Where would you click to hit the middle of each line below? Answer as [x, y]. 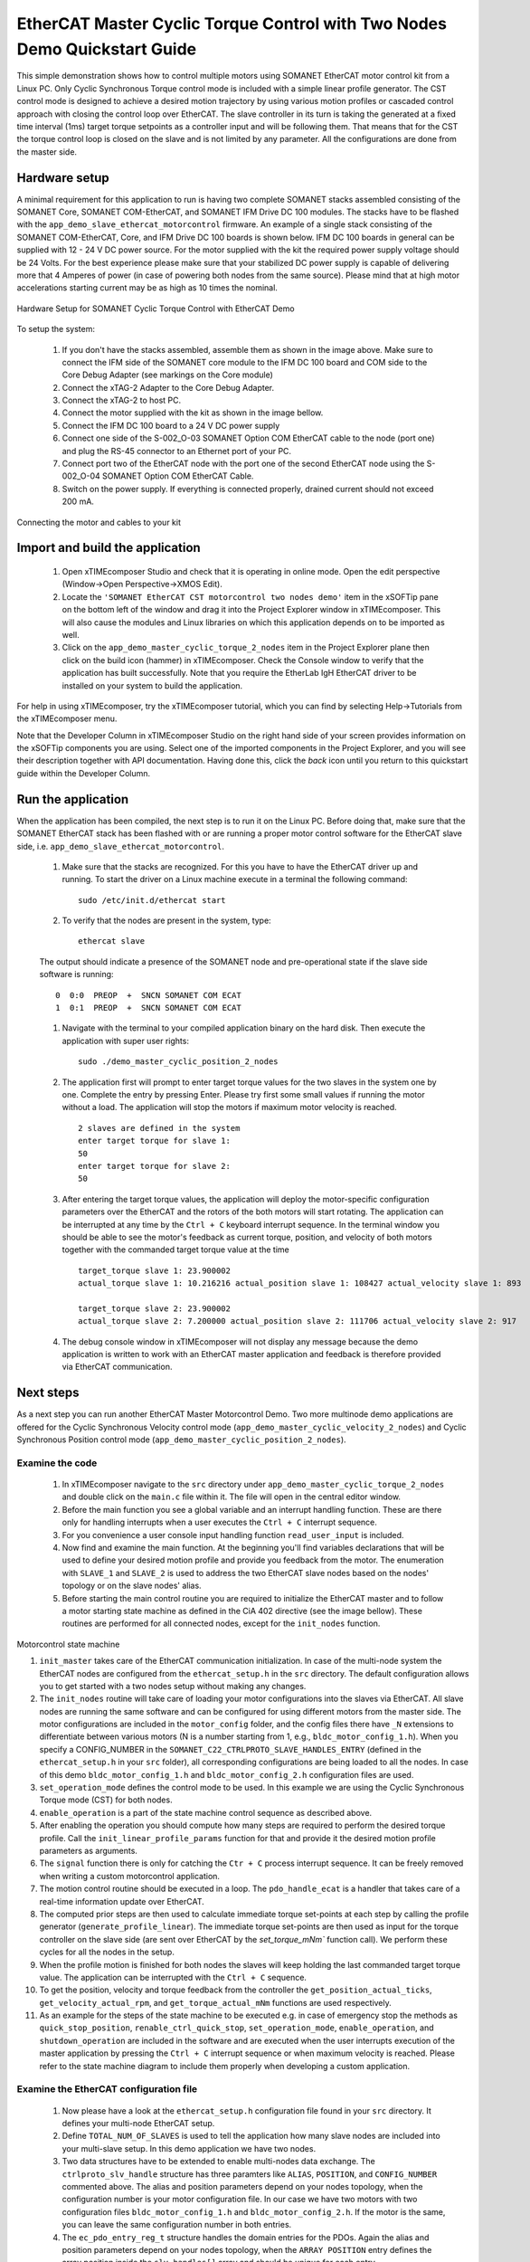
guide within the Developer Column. [84, 773]
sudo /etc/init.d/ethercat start [152, 900]
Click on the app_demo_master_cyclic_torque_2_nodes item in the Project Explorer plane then [246, 648]
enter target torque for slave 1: [154, 1141]
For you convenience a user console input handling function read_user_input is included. [233, 1535]
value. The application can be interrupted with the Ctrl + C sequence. [173, 1977]
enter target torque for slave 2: [154, 1166]
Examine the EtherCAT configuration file [107, 2089]
